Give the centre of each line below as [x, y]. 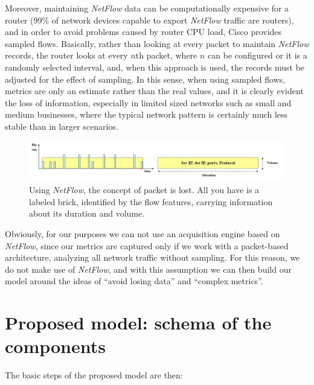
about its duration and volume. [87, 213]
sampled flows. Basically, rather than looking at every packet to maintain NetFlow [157, 43]
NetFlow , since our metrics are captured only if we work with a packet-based [147, 245]
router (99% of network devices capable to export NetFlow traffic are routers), [149, 20]
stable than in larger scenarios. [62, 126]
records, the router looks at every [66, 55]
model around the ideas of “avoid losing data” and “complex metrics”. [134, 281]
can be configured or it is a [258, 55]
